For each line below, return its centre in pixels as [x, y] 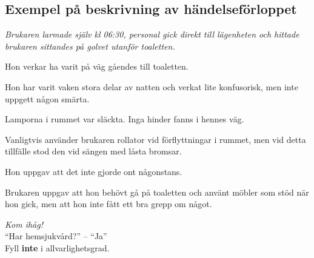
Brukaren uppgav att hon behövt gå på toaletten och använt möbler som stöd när [157, 192]
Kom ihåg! [24, 224]
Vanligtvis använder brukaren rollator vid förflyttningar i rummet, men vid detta [155, 139]
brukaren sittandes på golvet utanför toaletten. [90, 46]
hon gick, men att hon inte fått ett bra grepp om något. [109, 204]
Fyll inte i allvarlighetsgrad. [57, 247]
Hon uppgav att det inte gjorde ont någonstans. [94, 171]
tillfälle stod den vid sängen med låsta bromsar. [93, 151]
